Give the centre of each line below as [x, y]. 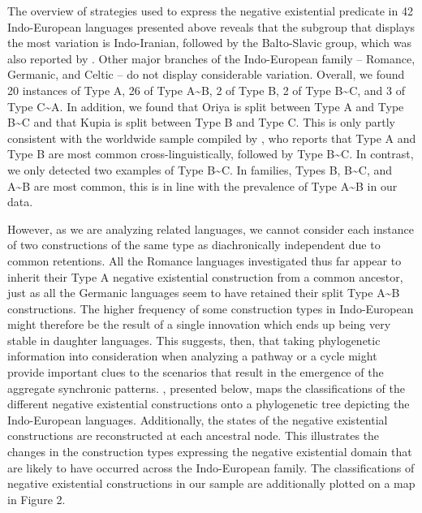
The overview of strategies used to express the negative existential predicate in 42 [210, 11]
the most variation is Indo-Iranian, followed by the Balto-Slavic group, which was [209, 43]
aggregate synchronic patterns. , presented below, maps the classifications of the [206, 388]
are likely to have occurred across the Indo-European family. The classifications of [211, 467]
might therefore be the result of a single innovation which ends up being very [199, 324]
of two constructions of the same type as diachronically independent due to [194, 245]
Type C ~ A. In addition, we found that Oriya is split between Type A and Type [206, 106]
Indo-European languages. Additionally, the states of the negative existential [198, 419]
